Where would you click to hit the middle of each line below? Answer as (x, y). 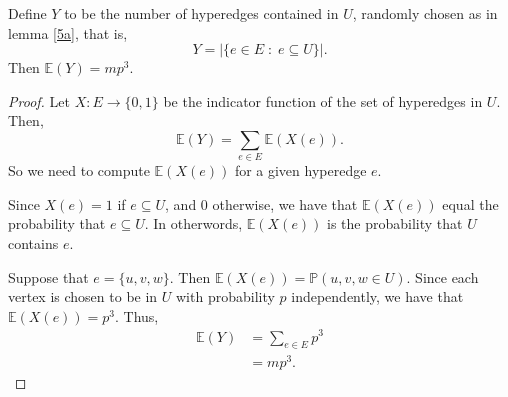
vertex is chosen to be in (83, 296)
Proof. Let (39, 100)
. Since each (442, 276)
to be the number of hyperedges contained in (201, 13)
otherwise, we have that (285, 203)
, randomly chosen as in (425, 13)
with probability (225, 296)
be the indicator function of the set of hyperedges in (323, 100)
